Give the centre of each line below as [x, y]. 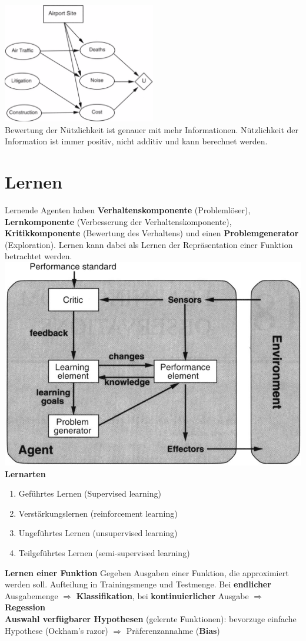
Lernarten [25, 473]
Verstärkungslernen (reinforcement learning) [98, 513]
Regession [25, 607]
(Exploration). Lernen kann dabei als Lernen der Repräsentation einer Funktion [149, 244]
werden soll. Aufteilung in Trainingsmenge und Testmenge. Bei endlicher [138, 584]
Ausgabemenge [31, 595]
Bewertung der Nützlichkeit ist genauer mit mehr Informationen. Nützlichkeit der [152, 129]
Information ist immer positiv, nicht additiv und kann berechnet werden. [136, 141]
